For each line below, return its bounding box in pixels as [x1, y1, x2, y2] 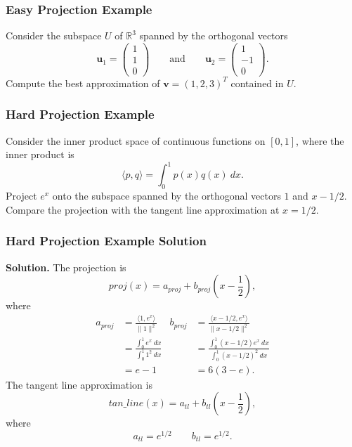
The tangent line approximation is [6, 377, 152, 391]
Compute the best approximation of [6, 75, 160, 90]
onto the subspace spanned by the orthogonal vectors [52, 188, 281, 203]
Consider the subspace [6, 28, 102, 43]
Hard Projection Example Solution [6, 232, 207, 250]
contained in [230, 75, 284, 90]
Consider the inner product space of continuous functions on [6, 133, 266, 148]
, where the [296, 133, 344, 148]
